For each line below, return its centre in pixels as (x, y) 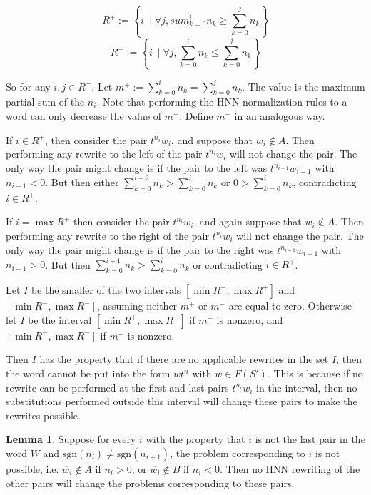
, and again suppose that (248, 221)
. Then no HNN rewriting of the (290, 469)
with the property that (195, 439)
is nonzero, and (250, 319)
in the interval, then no (306, 387)
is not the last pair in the (310, 439)
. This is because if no (315, 373)
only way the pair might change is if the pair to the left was (137, 167)
